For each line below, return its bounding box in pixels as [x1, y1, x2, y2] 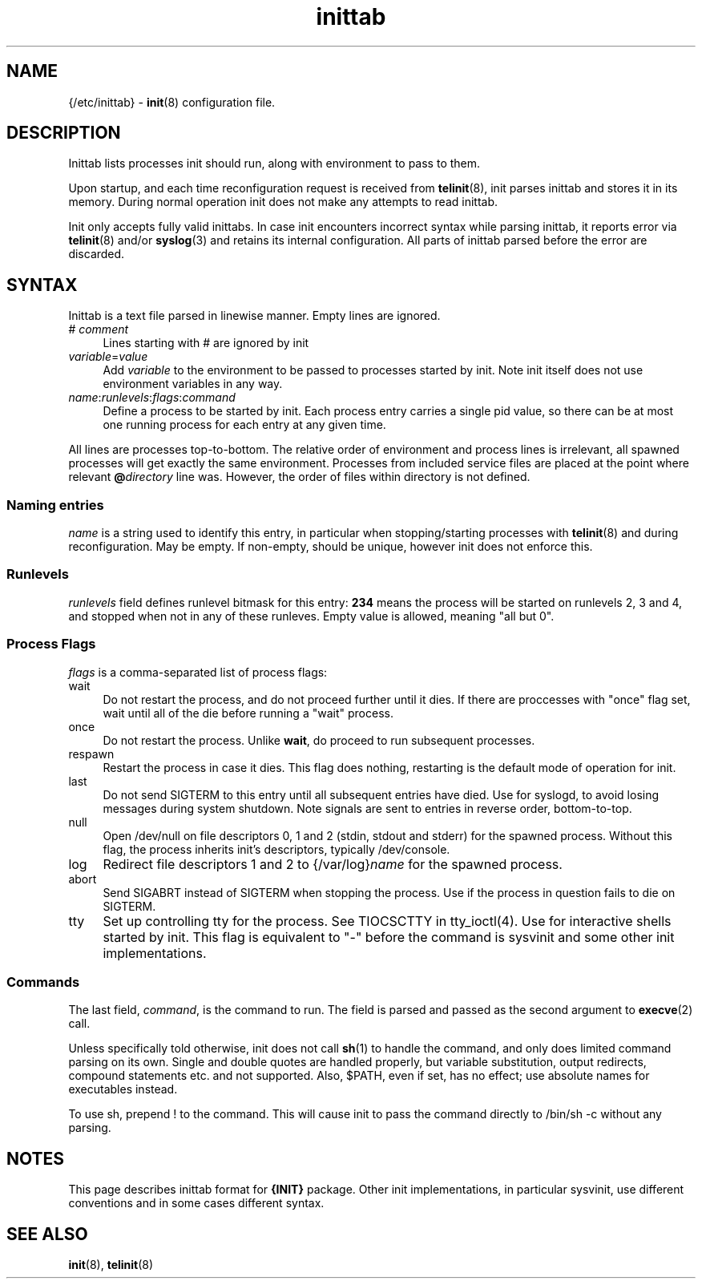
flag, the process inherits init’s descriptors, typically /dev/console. [103, 842, 450, 856]
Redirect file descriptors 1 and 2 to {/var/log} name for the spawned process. [103, 855, 563, 872]
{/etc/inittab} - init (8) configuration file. [68, 95, 276, 109]
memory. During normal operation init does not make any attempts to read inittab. [68, 195, 498, 209]
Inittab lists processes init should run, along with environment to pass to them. [68, 156, 481, 171]
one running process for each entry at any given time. [103, 418, 386, 432]
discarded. [68, 247, 125, 261]
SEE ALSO [6, 1223, 88, 1244]
